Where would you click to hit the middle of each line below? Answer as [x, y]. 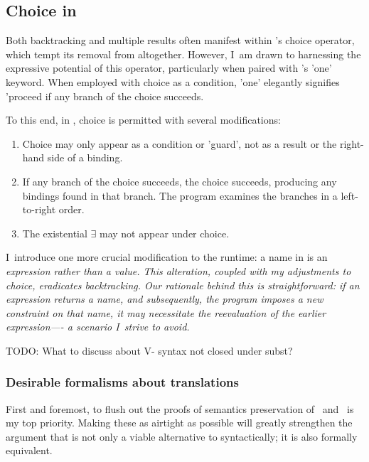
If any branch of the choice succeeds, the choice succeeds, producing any [180, 181]
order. [71, 209]
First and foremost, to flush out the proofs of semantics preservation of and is [180, 408]
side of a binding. [85, 157]
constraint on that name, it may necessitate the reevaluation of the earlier [166, 312]
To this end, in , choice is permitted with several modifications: [143, 120]
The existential [55, 233]
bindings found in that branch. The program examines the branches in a [180, 195]
